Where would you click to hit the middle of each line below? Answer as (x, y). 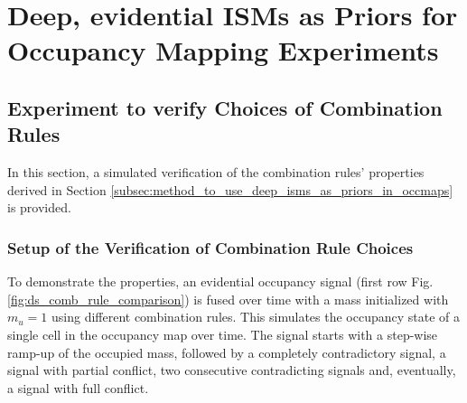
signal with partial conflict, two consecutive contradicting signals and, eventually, (232, 370)
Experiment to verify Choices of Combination (225, 107)
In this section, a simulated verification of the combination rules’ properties (216, 172)
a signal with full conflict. (78, 387)
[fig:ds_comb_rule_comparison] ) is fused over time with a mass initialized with (228, 299)
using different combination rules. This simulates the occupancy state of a (256, 317)
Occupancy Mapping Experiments (223, 50)
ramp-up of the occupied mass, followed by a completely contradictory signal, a (227, 352)
